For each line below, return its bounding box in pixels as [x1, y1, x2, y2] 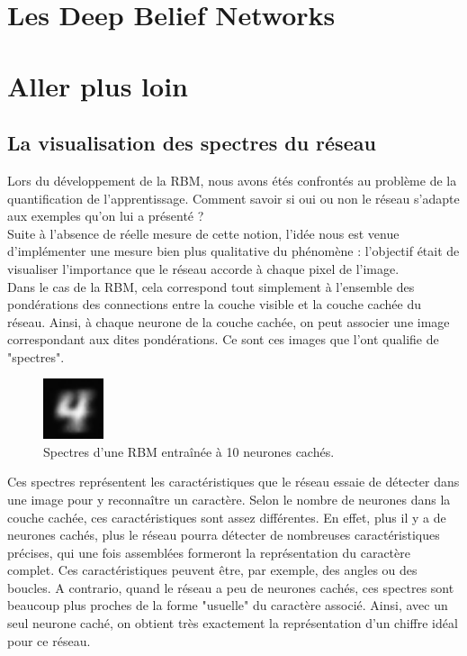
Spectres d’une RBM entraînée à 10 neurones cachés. [43, 442, 335, 460]
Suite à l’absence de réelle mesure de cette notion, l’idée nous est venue [7, 223, 400, 242]
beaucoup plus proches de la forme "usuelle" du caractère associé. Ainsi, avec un [7, 596, 448, 615]
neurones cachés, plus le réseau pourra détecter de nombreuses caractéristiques [7, 525, 440, 544]
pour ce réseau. [7, 631, 91, 650]
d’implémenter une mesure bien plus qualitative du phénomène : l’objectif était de [7, 241, 460, 260]
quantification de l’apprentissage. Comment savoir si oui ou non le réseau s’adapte [7, 188, 460, 207]
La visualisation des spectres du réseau [7, 129, 376, 157]
